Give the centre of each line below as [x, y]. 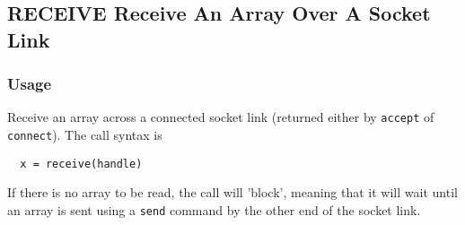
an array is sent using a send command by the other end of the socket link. [214, 209]
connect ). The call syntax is [85, 135]
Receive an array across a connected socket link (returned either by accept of [221, 117]
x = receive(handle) [81, 164]
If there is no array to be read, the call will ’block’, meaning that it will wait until [232, 192]
